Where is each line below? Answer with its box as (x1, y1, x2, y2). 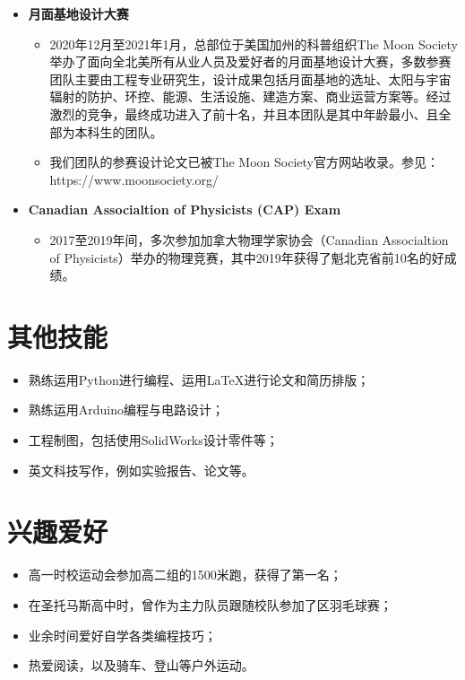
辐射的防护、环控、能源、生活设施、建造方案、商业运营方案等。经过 (49, 87, 452, 106)
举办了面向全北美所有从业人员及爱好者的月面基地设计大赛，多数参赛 (49, 52, 452, 71)
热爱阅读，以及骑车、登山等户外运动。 (28, 656, 254, 675)
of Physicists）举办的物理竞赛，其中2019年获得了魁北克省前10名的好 (49, 248, 444, 266)
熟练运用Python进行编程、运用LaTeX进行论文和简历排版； (28, 370, 370, 388)
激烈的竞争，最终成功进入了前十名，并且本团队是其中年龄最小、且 (49, 104, 439, 123)
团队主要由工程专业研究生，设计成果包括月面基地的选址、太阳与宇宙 (49, 69, 452, 88)
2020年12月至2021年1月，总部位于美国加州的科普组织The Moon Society (49, 34, 458, 53)
